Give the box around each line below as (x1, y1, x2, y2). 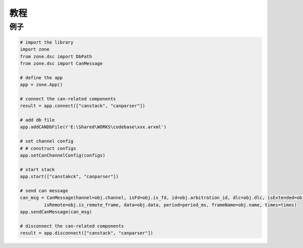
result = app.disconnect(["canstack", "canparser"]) (20, 230, 154, 236)
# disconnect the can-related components (20, 223, 124, 229)
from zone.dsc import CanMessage (20, 61, 103, 66)
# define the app (20, 75, 63, 80)
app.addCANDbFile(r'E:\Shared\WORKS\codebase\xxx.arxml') (20, 124, 167, 130)
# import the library (20, 39, 74, 45)
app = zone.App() (20, 82, 63, 88)
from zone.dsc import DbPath (20, 54, 92, 59)
